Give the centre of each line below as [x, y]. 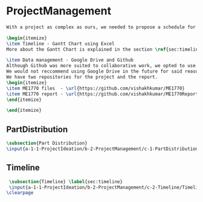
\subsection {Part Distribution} [47, 143]
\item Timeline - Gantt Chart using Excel [60, 44]
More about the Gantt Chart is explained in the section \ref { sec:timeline [104, 49]
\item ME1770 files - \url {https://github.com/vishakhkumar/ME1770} [96, 88]
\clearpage [20, 193]
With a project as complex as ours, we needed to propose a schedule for [101, 27]
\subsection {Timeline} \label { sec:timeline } [66, 181]
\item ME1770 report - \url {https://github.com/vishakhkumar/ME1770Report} [104, 94]
